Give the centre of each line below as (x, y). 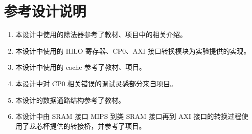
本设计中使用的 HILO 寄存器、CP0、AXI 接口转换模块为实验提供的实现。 (133, 50)
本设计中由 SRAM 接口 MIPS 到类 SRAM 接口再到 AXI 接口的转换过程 (128, 116)
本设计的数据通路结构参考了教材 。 (70, 100)
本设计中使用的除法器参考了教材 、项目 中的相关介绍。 (101, 34)
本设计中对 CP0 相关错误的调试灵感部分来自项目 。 (96, 83)
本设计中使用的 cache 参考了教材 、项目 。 (81, 67)
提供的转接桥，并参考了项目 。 (98, 125)
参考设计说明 (45, 11)
